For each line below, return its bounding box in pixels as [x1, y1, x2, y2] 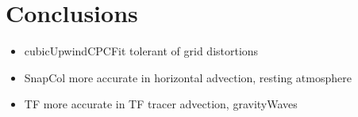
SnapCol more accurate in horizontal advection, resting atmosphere [24, 69, 352, 85]
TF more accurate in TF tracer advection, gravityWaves [24, 96, 298, 112]
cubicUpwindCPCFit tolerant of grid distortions [24, 43, 259, 59]
